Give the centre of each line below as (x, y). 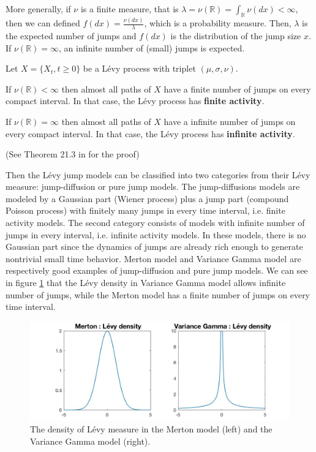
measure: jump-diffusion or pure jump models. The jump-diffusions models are (153, 186)
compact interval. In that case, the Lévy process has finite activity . (135, 101)
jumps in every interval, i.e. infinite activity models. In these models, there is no (156, 234)
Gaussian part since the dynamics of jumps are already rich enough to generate (154, 247)
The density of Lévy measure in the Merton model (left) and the (151, 429)
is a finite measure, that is (130, 9)
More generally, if (38, 9)
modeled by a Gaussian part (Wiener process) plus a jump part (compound (147, 198)
